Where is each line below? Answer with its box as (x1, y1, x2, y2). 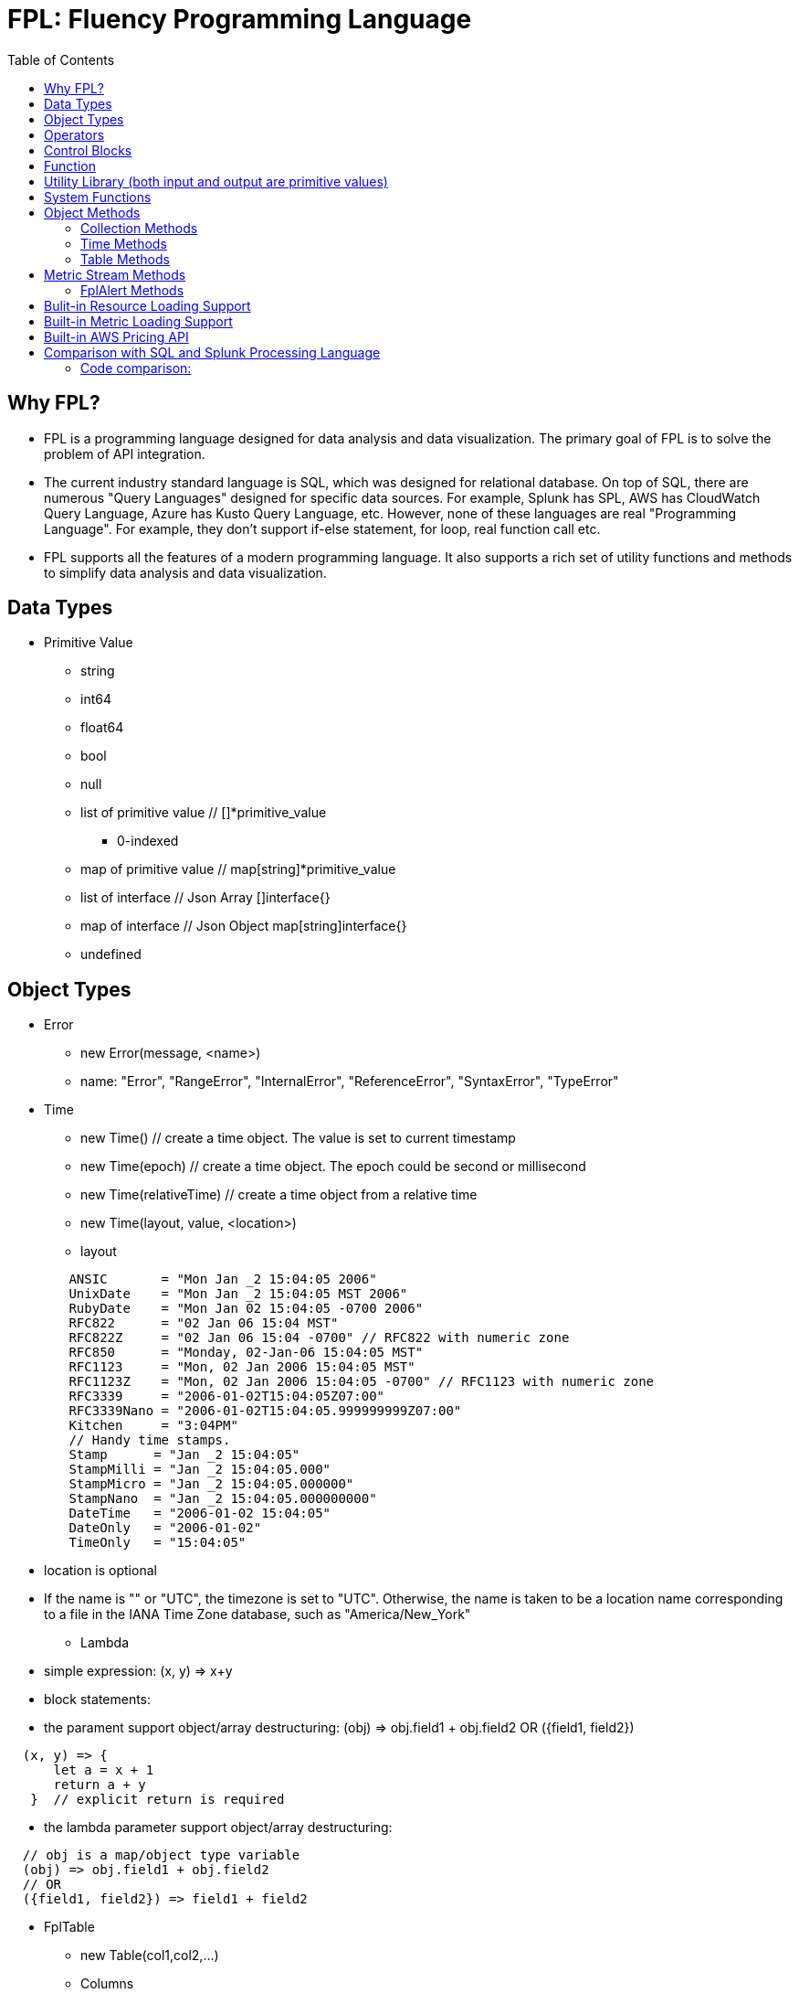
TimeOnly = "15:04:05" (68, 1535, 247, 1551)
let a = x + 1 (53, 1763, 154, 1778)
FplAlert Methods (80, 282, 184, 298)
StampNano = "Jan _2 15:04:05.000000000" (68, 1491, 377, 1507)
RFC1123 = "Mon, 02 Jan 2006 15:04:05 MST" (68, 1359, 415, 1375)
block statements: (44, 1691, 152, 1708)
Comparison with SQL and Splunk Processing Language (44, 344, 381, 360)
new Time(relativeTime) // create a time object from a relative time (80, 1187, 478, 1203)
